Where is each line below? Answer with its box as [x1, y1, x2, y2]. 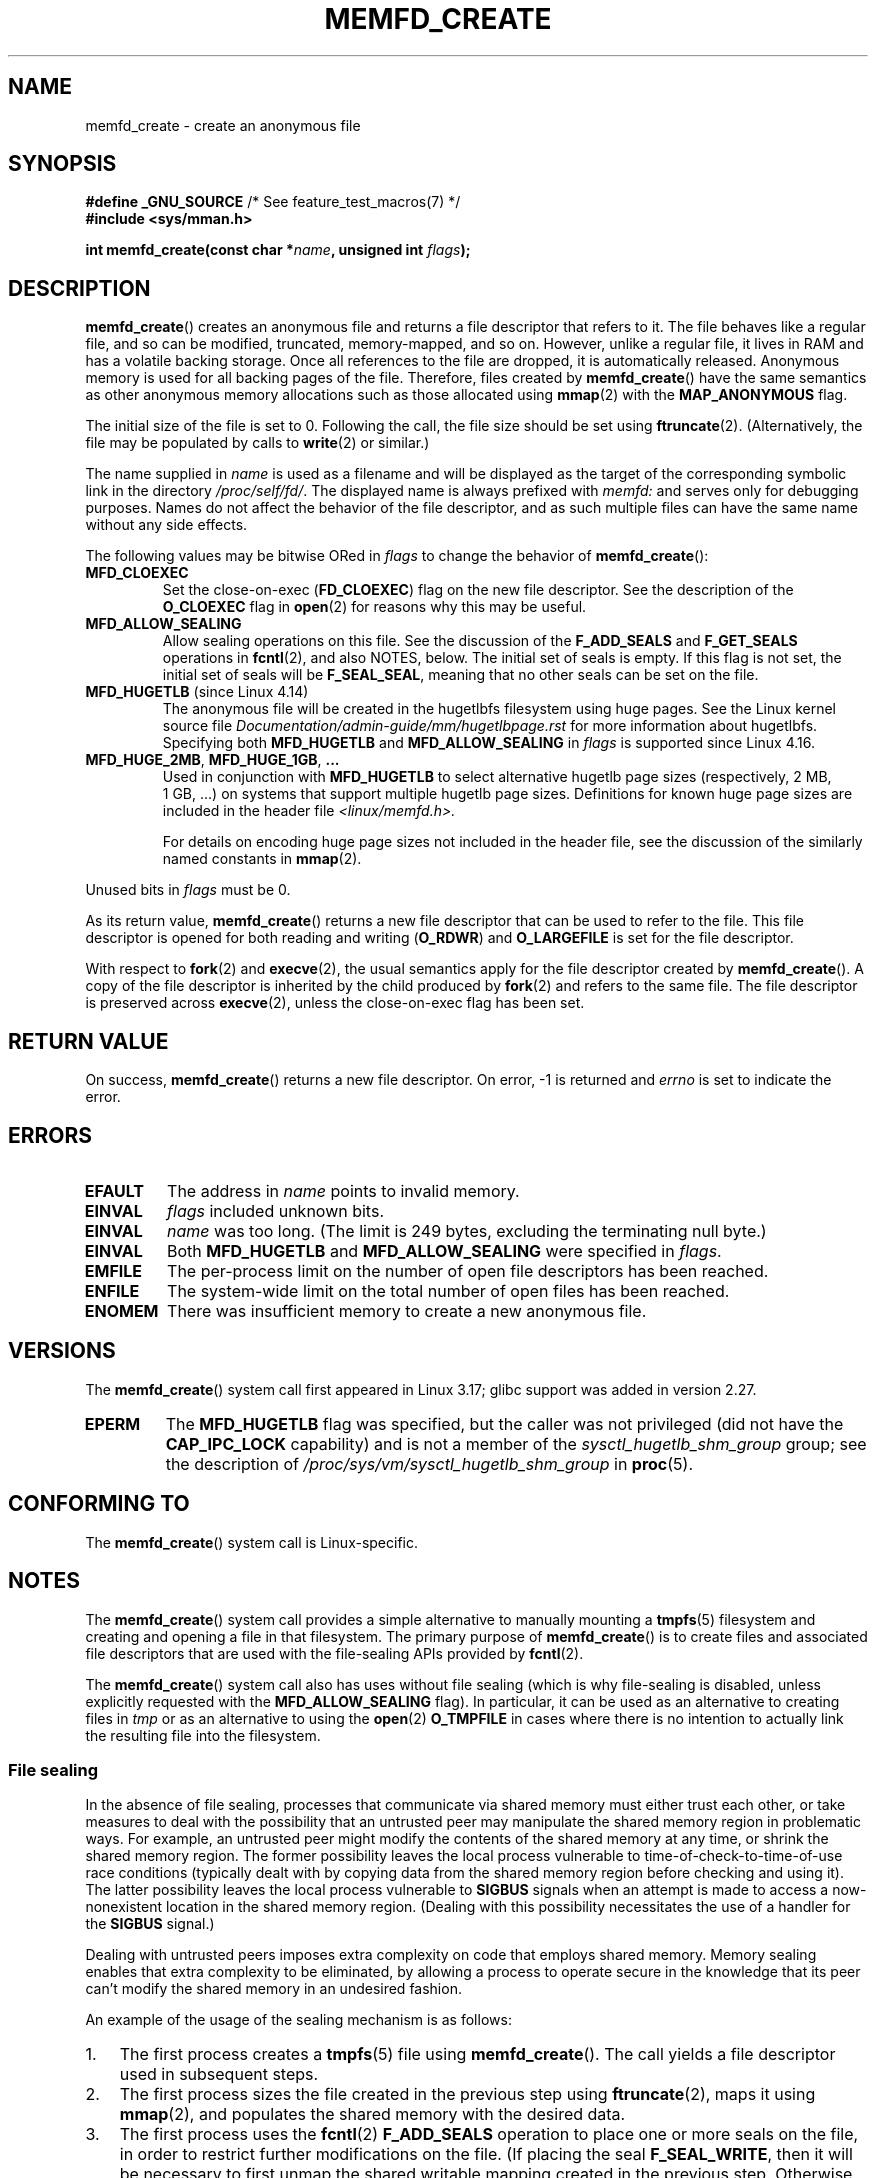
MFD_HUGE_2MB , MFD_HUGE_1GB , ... [85, 751, 340, 769]
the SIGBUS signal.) [85, 1915, 215, 1933]
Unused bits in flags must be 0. [85, 881, 291, 899]
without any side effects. [85, 516, 248, 534]
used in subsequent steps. [119, 2064, 319, 2085]
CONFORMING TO [8, 1491, 190, 1517]
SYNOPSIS [8, 151, 117, 177]
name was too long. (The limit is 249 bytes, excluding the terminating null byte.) [167, 1220, 767, 1241]
